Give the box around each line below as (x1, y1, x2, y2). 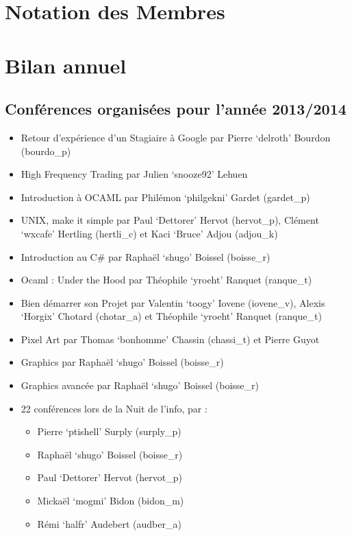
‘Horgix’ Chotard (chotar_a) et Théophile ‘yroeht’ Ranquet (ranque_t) (21, 309, 322, 323)
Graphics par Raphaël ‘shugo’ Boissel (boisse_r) (21, 355, 224, 369)
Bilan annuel (5, 51, 127, 79)
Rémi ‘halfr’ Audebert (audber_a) (37, 516, 181, 531)
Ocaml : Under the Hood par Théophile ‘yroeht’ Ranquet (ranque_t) (21, 272, 312, 287)
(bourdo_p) (21, 143, 71, 158)
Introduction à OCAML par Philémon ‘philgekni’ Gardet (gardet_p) (21, 189, 310, 204)
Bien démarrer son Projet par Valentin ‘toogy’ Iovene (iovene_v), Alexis (21, 295, 325, 310)
